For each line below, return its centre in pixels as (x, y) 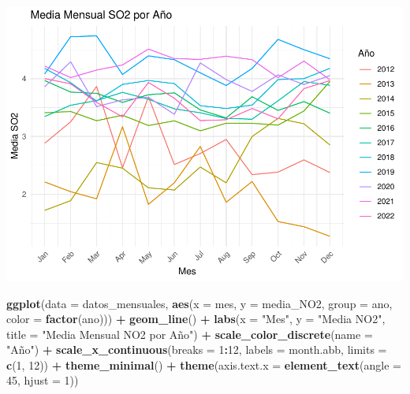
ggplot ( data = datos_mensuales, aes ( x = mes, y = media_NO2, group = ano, (199, 303)
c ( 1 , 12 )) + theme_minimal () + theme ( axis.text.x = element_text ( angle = (204, 364)
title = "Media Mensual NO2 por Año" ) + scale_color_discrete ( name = (190, 334)
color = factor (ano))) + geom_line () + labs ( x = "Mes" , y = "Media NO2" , (196, 319)
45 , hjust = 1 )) (43, 380)
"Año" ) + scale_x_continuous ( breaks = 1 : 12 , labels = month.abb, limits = (197, 349)
